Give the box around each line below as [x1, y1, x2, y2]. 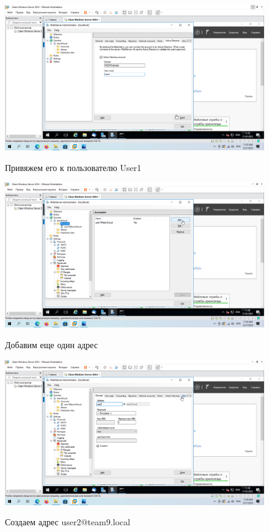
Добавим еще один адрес [5, 338, 98, 351]
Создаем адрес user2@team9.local [5, 516, 130, 528]
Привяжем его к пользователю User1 [5, 161, 141, 173]
